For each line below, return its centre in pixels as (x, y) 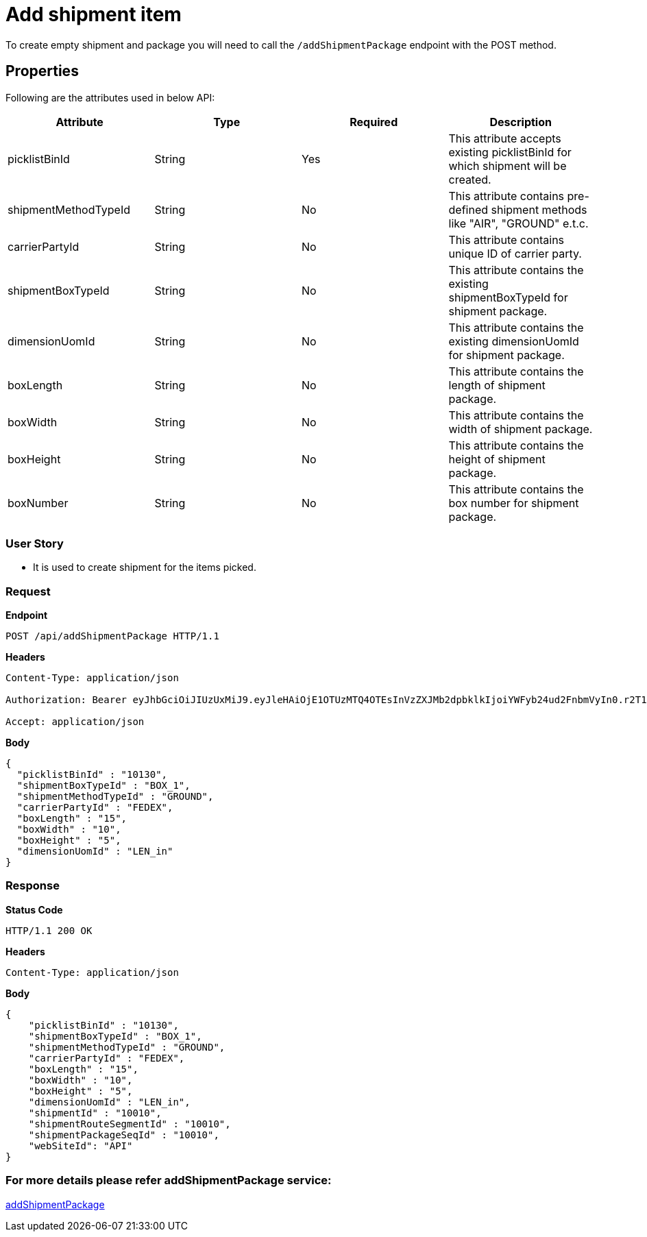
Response (33, 886)
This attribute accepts (505, 138)
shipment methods (539, 209)
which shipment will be (508, 166)
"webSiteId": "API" (81, 1146)
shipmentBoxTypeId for (508, 297)
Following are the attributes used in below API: (110, 97)
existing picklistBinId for (510, 152)
